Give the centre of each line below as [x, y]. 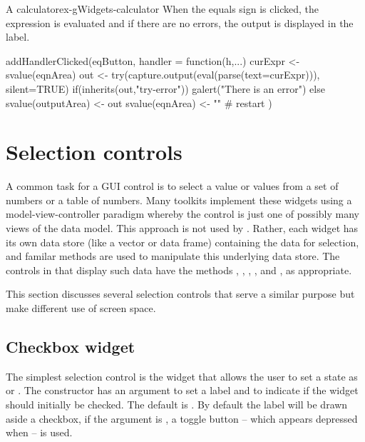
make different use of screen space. [81, 308]
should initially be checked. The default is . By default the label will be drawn [177, 405]
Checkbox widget [71, 347]
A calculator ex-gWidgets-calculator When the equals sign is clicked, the [163, 9]
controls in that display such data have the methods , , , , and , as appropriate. [179, 270]
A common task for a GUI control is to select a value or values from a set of [172, 186]
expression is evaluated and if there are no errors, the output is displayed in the [180, 22]
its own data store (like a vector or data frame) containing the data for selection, [182, 242]
